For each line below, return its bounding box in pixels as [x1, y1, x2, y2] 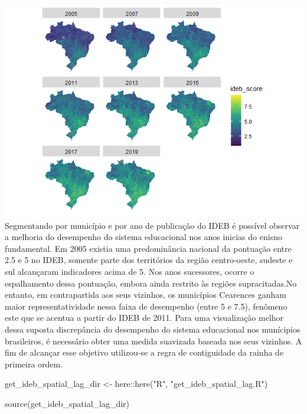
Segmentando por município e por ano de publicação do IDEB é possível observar [5, 219, 300, 231]
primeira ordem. [5, 357, 63, 370]
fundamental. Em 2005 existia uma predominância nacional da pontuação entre [5, 242, 292, 254]
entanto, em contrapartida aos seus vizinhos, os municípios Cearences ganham [5, 288, 287, 301]
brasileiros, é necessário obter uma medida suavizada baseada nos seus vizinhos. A [5, 334, 302, 347]
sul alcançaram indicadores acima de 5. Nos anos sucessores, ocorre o [5, 265, 254, 277]
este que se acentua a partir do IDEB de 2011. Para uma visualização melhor [5, 311, 284, 324]
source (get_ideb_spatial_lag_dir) [5, 397, 130, 409]
